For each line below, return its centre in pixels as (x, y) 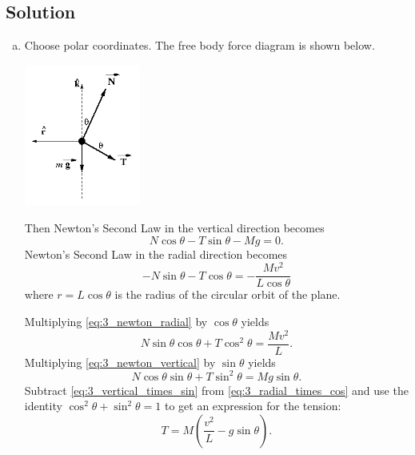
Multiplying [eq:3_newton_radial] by (116, 321)
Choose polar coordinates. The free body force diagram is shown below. (200, 45)
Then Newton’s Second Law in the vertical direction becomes (174, 227)
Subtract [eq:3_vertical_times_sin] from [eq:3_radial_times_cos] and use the (216, 390)
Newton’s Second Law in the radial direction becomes (156, 254)
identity (43, 406)
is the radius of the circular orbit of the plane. (227, 294)
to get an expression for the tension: (253, 406)
